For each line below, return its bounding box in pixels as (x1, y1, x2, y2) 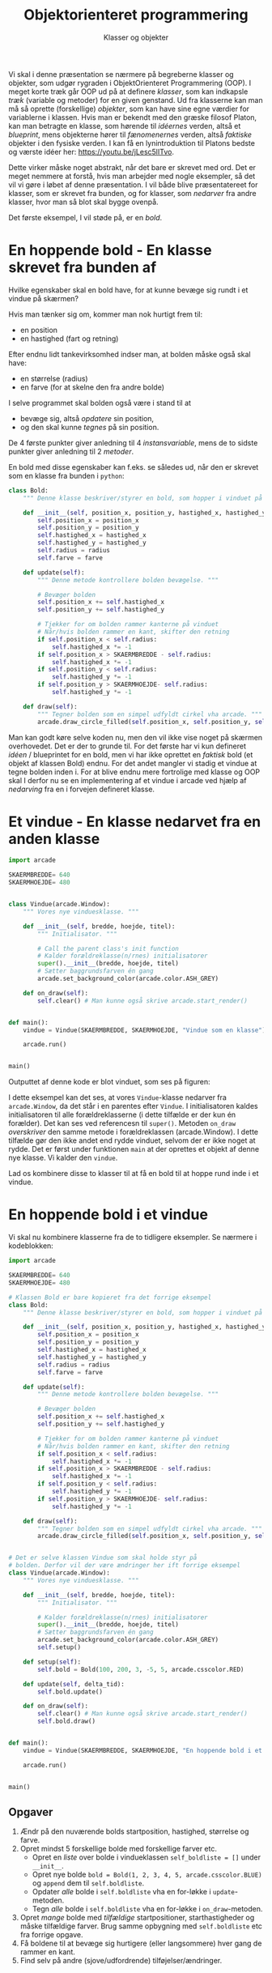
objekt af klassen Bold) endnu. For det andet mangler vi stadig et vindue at (8, 758, 257, 768)
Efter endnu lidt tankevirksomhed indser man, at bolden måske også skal (8, 349, 251, 359)
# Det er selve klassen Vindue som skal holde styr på (8, 1553, 198, 1562)
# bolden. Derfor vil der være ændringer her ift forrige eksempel (8, 1562, 241, 1570)
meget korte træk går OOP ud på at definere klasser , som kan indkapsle (8, 87, 249, 96)
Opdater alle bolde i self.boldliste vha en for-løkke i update (32, 1887, 235, 1897)
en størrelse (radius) (19, 373, 88, 383)
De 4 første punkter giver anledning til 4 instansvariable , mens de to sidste (8, 437, 258, 447)
